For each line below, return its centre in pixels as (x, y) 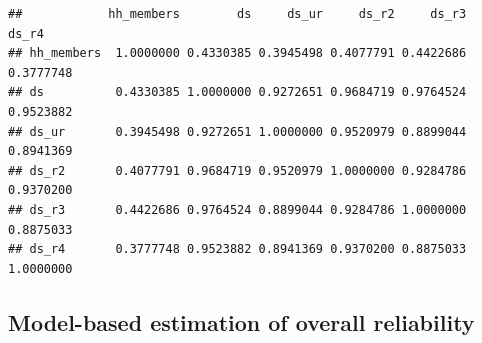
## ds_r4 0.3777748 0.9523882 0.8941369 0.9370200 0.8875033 (237, 249)
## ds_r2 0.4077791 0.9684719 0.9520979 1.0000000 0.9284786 (237, 170)
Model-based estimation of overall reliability (241, 321)
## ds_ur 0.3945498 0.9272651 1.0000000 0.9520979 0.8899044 (237, 131)
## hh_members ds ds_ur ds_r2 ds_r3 (237, 14)
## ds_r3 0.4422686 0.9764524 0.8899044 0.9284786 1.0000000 (237, 209)
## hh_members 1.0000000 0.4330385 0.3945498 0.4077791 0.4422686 (237, 53)
